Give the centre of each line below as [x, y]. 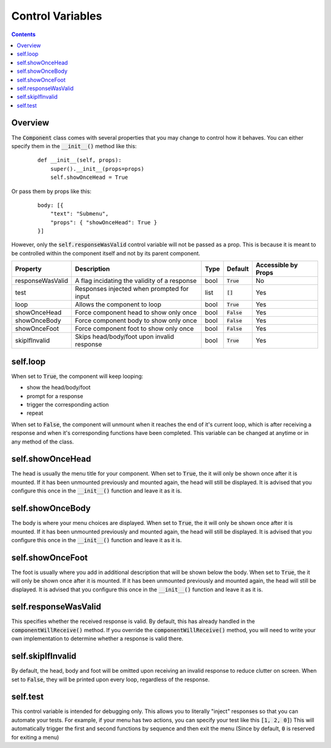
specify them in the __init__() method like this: [74, 146]
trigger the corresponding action [68, 404]
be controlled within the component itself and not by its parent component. [106, 253]
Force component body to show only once [136, 320]
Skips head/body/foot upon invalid [124, 337]
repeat [35, 413]
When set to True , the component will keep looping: [77, 376]
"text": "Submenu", [79, 214]
